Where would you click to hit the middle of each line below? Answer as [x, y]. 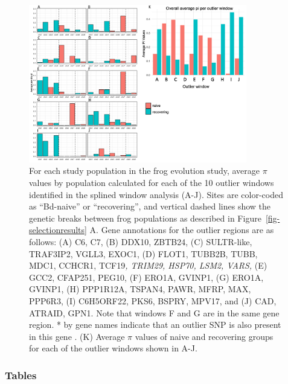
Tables [21, 375]
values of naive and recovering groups [204, 336]
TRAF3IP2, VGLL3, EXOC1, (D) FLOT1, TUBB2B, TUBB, [143, 253]
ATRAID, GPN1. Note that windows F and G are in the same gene [154, 312]
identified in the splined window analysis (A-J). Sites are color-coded [156, 194]
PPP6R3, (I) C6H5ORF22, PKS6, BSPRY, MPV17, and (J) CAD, [153, 300]
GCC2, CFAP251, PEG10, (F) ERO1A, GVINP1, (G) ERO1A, [146, 277]
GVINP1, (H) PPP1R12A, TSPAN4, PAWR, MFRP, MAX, [140, 289]
